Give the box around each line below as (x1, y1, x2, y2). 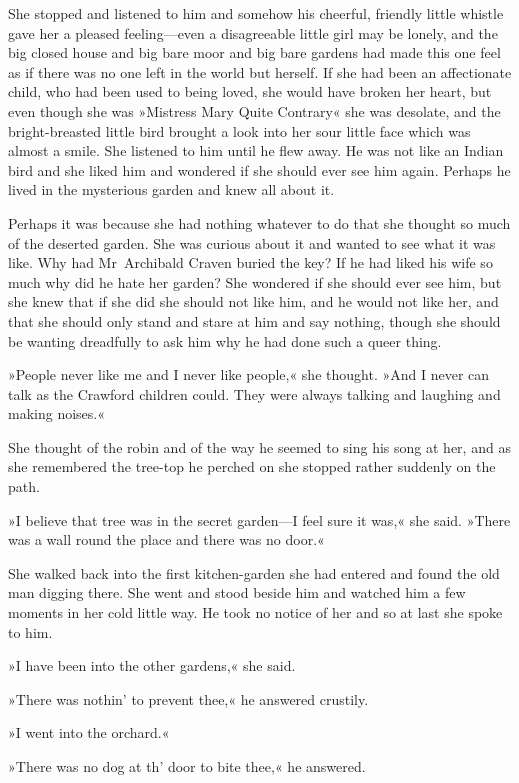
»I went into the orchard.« (8, 722, 170, 743)
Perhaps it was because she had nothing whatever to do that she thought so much (8, 212, 511, 233)
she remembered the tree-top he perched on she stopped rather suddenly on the (8, 456, 496, 477)
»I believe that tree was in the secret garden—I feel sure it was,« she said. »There (8, 509, 511, 530)
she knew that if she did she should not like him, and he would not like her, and (8, 291, 499, 312)
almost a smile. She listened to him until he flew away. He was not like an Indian (8, 140, 504, 161)
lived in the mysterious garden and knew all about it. (8, 179, 335, 200)
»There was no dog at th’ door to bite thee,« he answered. (8, 756, 366, 776)
